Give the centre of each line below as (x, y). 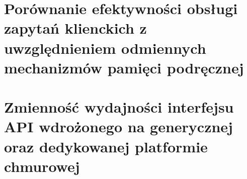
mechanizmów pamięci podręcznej (124, 67)
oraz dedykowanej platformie (106, 146)
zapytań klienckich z (75, 28)
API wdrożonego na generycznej (118, 126)
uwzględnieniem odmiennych (105, 48)
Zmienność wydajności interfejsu (119, 107)
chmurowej (42, 166)
